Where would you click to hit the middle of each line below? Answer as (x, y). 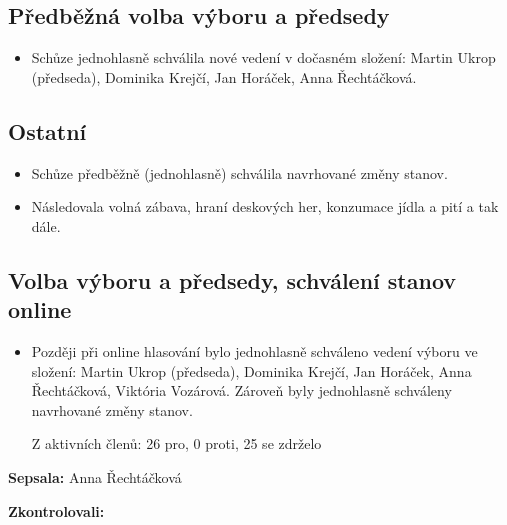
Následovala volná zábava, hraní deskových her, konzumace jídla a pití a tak (265, 206)
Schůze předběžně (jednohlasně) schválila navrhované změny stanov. (239, 172)
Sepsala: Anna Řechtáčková (95, 476)
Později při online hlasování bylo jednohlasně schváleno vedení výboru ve (254, 350)
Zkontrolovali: (56, 510)
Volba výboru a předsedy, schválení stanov (232, 279)
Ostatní (47, 130)
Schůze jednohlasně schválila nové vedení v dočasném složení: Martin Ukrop (263, 57)
